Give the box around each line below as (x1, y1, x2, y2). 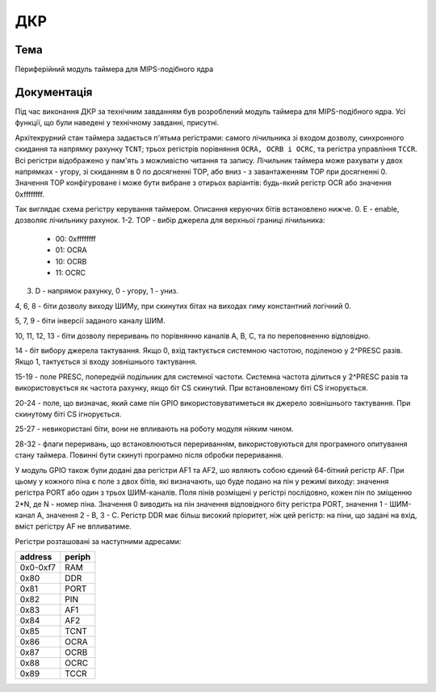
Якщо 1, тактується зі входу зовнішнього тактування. (15, 357, 198, 367)
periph (65, 551, 91, 563)
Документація (15, 85, 93, 99)
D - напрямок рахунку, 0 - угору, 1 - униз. (35, 286, 179, 296)
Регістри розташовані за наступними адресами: (15, 536, 182, 546)
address (19, 551, 52, 563)
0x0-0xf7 (19, 562, 57, 573)
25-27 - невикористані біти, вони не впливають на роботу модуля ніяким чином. (15, 424, 294, 434)
